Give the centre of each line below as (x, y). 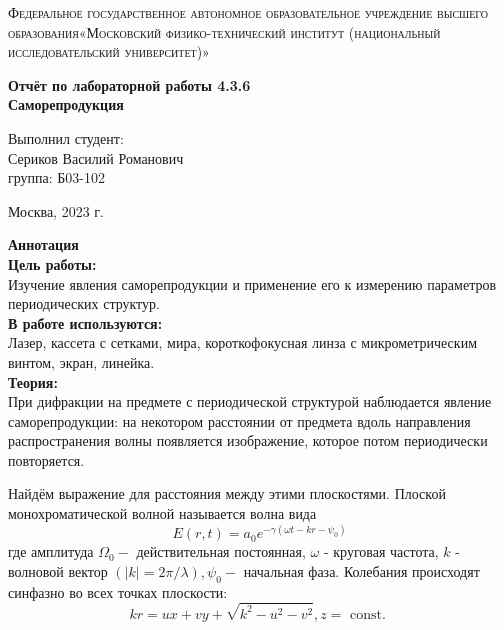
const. (367, 614)
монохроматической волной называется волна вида (162, 513)
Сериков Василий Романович (96, 157)
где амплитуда (51, 551)
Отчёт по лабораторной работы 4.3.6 (129, 84)
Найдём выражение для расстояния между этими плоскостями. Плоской (227, 493)
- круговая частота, (381, 551)
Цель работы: (52, 263)
